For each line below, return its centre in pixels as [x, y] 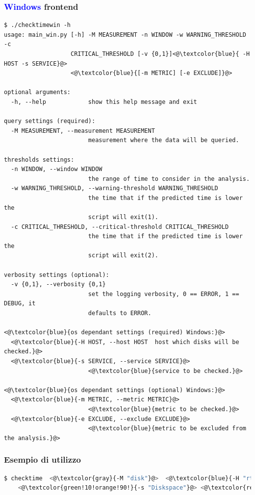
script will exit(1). [123, 217]
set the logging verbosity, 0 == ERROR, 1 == [164, 294]
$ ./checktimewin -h [38, 25]
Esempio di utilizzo [42, 459]
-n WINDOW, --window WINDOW [57, 169]
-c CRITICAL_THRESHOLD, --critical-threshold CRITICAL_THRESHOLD [120, 227]
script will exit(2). [123, 256]
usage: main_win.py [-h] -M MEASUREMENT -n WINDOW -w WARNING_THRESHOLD [125, 35]
